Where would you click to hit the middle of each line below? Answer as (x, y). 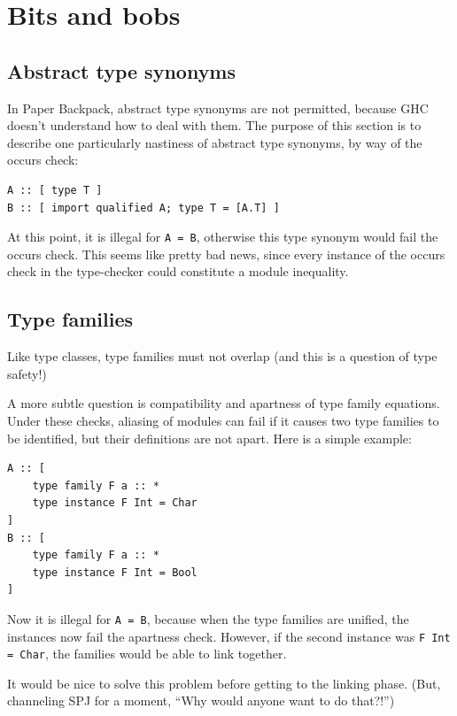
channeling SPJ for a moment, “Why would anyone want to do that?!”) (201, 701)
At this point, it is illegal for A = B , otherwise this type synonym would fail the (223, 237)
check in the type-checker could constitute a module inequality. (178, 271)
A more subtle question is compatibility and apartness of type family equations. (224, 403)
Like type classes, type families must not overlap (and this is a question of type (222, 356)
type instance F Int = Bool (115, 572)
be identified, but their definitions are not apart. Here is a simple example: (209, 438)
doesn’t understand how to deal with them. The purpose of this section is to (214, 125)
